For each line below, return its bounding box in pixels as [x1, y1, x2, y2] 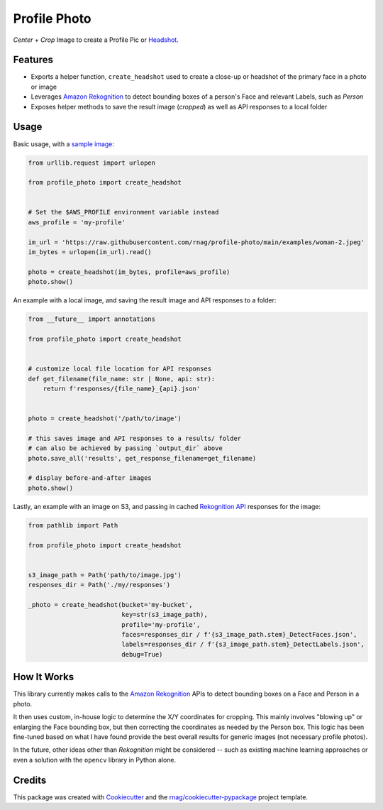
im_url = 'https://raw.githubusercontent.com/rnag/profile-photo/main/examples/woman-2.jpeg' [28, 238, 365, 246]
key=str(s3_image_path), [121, 611, 209, 619]
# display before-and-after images [28, 474, 152, 482]
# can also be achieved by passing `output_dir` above [28, 444, 223, 452]
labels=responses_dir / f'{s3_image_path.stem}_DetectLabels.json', [121, 640, 365, 649]
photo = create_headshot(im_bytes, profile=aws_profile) [28, 268, 231, 276]
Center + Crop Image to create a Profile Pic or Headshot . [13, 35, 179, 44]
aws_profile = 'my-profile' [28, 218, 126, 226]
